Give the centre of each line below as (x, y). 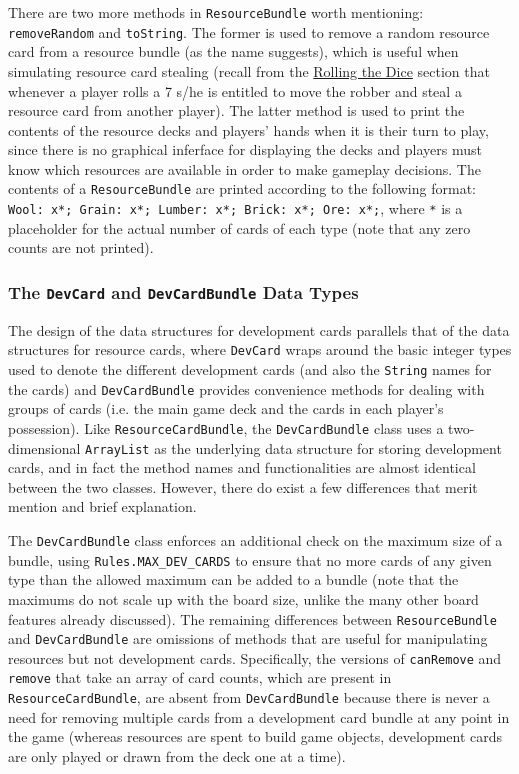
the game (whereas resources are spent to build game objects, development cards (255, 736)
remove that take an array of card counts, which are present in (200, 677)
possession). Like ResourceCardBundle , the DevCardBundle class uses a (226, 427)
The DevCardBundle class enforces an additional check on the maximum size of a (255, 540)
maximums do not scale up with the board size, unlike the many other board (243, 598)
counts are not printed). (81, 247)
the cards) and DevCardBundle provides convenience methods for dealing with (246, 388)
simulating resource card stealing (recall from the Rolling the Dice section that (249, 70)
